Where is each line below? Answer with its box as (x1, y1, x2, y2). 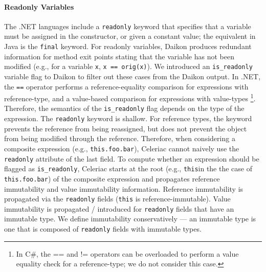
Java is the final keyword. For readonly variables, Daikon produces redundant (4, 41, 252, 52)
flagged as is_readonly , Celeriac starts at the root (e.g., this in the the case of (4, 163, 252, 174)
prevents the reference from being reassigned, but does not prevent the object (4, 123, 247, 133)
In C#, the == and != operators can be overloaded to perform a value (16, 248, 239, 259)
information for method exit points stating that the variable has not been (4, 51, 234, 61)
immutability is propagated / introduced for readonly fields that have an (4, 203, 234, 214)
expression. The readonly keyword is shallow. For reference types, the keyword (4, 113, 252, 124)
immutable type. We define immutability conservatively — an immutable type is (4, 213, 256, 224)
